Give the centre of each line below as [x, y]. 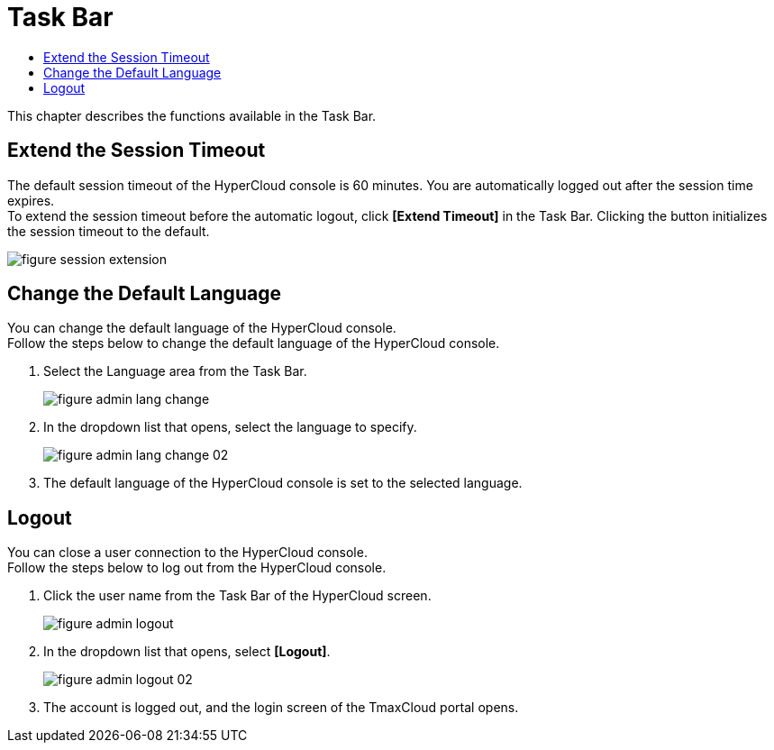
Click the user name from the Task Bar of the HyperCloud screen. [237, 596]
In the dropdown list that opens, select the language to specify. [230, 427]
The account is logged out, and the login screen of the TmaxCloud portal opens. [281, 708]
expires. [31, 200]
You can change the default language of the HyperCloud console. [202, 328]
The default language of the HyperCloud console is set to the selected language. [283, 483]
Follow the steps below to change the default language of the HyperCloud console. [254, 343]
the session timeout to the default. [109, 231]
